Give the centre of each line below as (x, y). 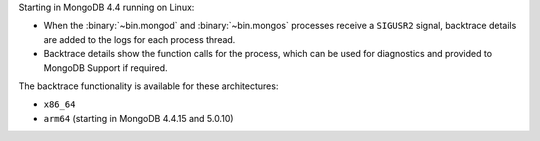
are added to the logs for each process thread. (139, 39)
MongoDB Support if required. (106, 67)
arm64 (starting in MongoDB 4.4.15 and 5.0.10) (138, 118)
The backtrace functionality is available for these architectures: (148, 86)
